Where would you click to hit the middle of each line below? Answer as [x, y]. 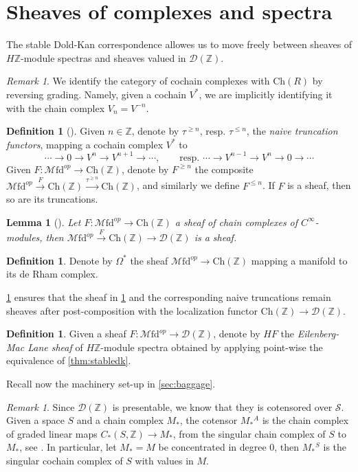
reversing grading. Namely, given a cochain [96, 94]
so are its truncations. [52, 199]
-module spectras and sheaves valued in [103, 57]
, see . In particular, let [68, 447]
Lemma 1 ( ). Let [44, 222]
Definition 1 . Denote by [59, 260]
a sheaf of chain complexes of [236, 222]
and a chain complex [120, 420]
